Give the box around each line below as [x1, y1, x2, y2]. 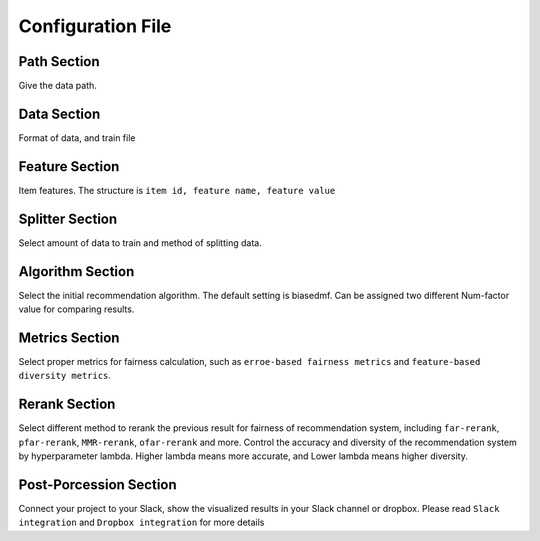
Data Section [18, 105, 101, 122]
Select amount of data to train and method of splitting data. [18, 236, 262, 249]
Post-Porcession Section [18, 476, 177, 493]
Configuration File [18, 15, 172, 37]
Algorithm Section [18, 263, 135, 280]
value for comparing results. [18, 303, 135, 315]
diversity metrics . [18, 370, 112, 382]
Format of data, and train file [18, 131, 136, 144]
